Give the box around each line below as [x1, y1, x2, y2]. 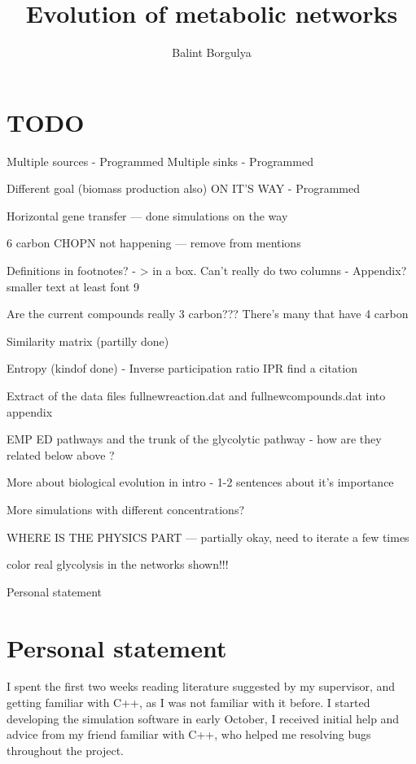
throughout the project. [7, 741, 125, 758]
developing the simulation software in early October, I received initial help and [7, 709, 400, 727]
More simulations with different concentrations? [7, 500, 245, 517]
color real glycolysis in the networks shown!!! [7, 556, 229, 573]
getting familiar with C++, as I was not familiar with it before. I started [7, 694, 370, 711]
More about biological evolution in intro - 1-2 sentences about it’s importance [7, 474, 394, 491]
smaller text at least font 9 [7, 277, 140, 295]
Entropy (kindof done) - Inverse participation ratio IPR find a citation [7, 360, 357, 377]
